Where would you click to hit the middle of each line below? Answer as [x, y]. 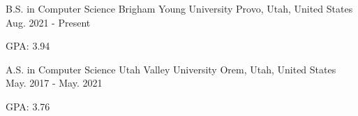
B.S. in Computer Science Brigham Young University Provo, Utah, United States [179, 8]
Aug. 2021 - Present [48, 22]
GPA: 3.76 [28, 106]
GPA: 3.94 [28, 46]
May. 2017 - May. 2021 [54, 83]
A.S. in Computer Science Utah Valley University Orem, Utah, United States [171, 69]
